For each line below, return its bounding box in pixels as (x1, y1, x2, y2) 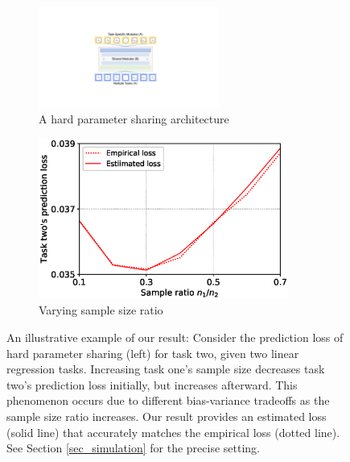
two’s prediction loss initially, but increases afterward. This (6, 376, 298, 393)
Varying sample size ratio (39, 302, 163, 318)
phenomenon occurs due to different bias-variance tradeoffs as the (6, 392, 330, 409)
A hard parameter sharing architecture (39, 110, 229, 127)
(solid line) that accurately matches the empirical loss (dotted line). (6, 423, 340, 440)
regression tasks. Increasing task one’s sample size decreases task (6, 360, 325, 377)
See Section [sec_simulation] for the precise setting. (6, 439, 260, 456)
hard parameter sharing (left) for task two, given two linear (6, 344, 299, 361)
